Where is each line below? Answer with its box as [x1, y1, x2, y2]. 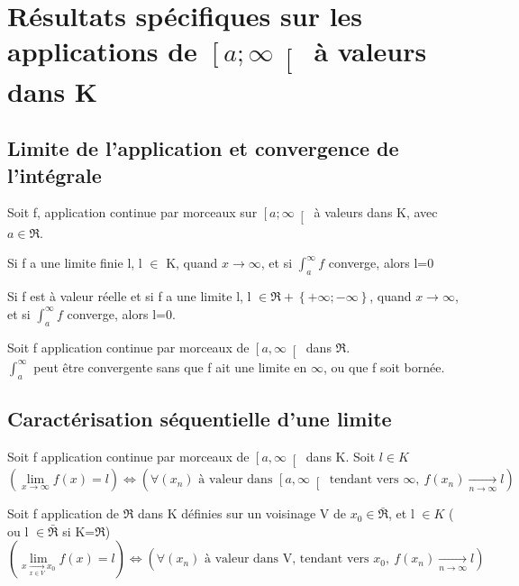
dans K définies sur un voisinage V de [138, 504, 346, 523]
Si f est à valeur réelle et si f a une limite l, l [7, 287, 251, 306]
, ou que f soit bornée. [323, 357, 445, 376]
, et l [388, 504, 414, 523]
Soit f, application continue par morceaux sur [7, 203, 258, 222]
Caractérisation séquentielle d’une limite [7, 405, 392, 433]
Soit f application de [7, 504, 120, 523]
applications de [7, 32, 197, 69]
